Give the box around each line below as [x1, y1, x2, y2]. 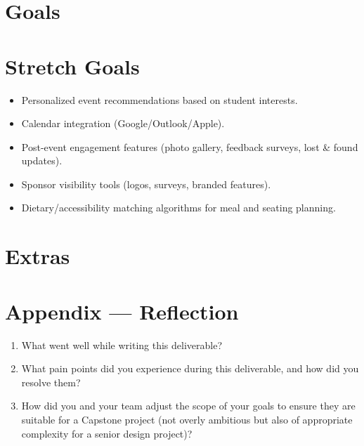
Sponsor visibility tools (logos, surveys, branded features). [21, 176, 271, 191]
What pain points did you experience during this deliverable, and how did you [21, 361, 359, 376]
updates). [21, 153, 63, 168]
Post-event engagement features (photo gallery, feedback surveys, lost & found [21, 139, 358, 154]
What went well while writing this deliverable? [21, 337, 223, 352]
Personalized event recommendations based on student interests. [21, 92, 298, 107]
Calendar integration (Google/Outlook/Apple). [21, 116, 225, 131]
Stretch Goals [5, 51, 140, 80]
